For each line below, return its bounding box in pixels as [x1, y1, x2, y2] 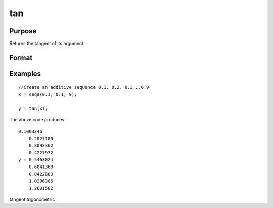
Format [9, 53, 33, 62]
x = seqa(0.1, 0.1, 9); [18, 91, 77, 97]
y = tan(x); [18, 105, 48, 111]
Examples [9, 69, 41, 78]
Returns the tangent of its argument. [9, 40, 85, 47]
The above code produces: [9, 117, 66, 123]
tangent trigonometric [9, 196, 55, 202]
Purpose [9, 27, 37, 35]
